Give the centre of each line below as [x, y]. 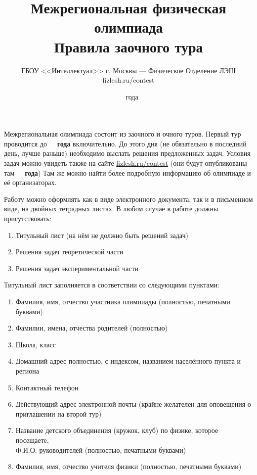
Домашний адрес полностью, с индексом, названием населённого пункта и [128, 361]
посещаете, [32, 440]
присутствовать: [28, 218]
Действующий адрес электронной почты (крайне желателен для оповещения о [133, 404]
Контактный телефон [47, 387]
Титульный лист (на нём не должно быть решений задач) [102, 235]
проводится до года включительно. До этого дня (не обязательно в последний [125, 143]
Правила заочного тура [128, 46]
